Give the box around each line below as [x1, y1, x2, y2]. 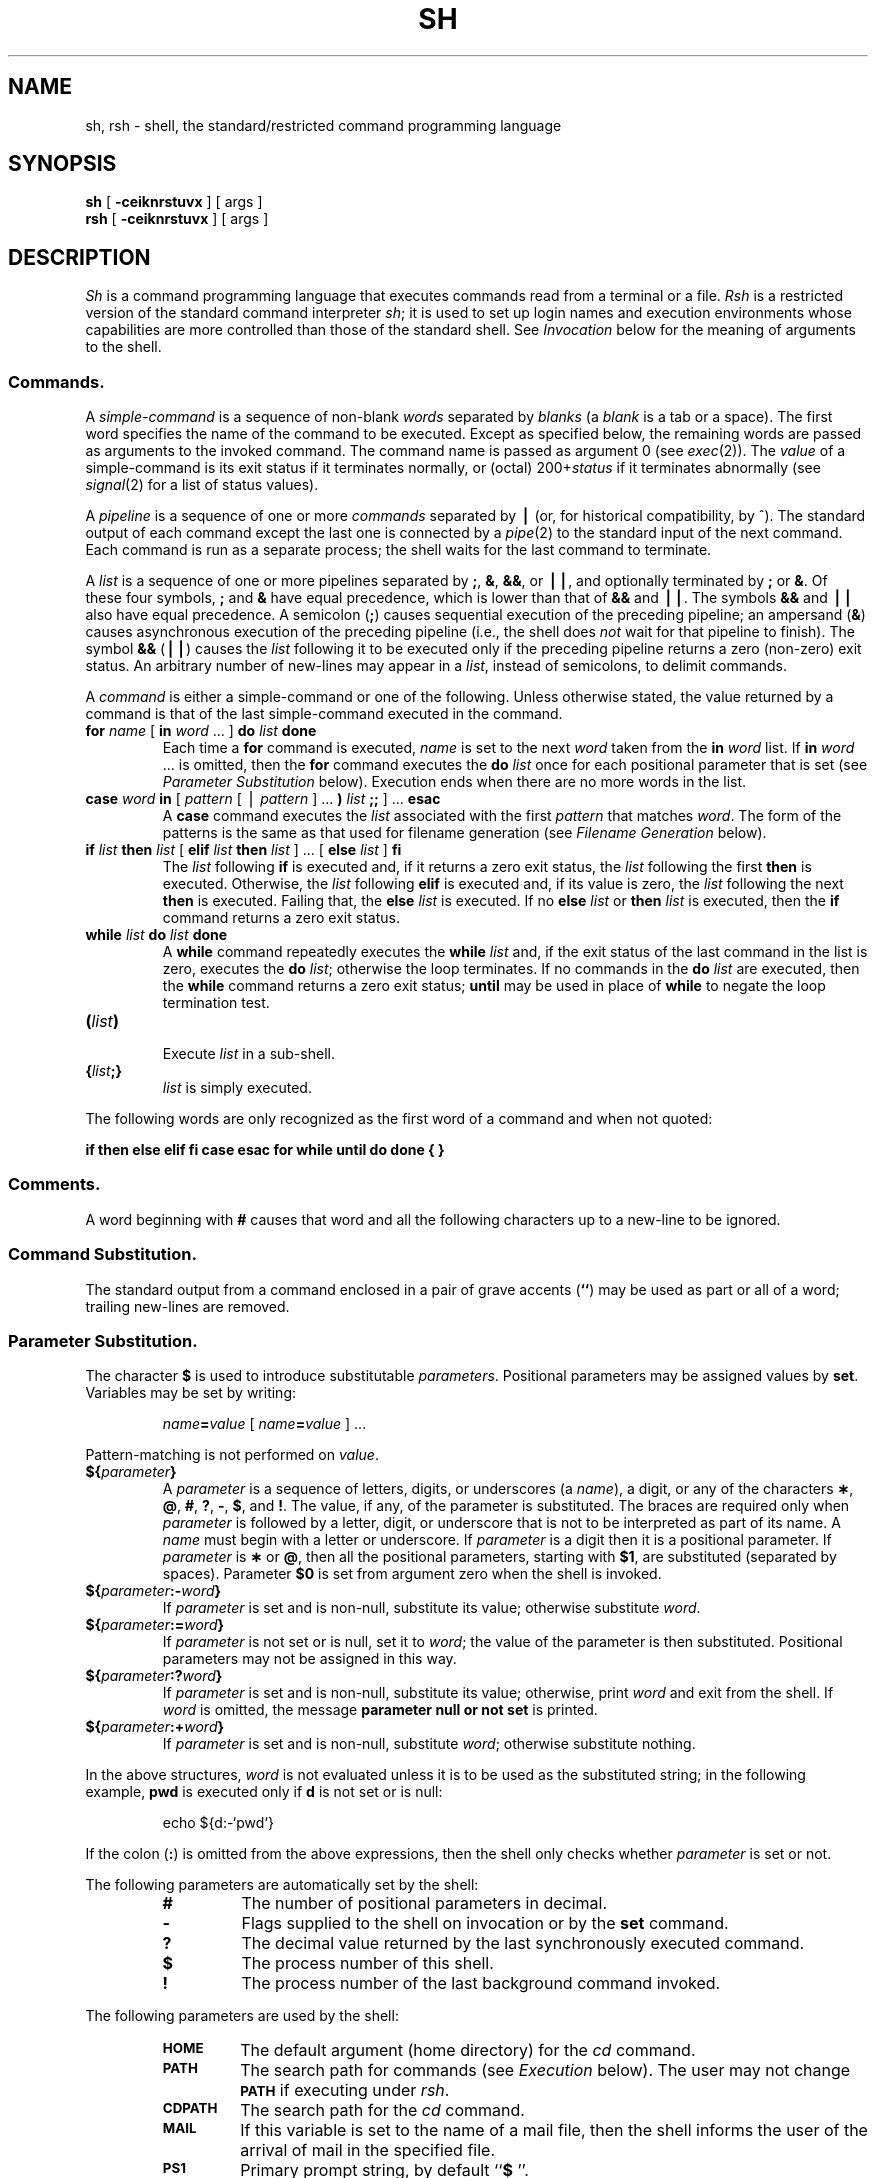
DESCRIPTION [8, 244, 151, 270]
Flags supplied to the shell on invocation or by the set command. [241, 1913, 729, 1934]
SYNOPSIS [8, 151, 117, 177]
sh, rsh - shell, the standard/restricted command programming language [85, 116, 562, 134]
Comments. [8, 1174, 101, 1195]
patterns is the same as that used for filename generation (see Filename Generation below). [162, 824, 767, 842]
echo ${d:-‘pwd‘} [162, 1814, 274, 1832]
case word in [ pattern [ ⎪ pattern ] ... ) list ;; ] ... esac [85, 790, 441, 808]
